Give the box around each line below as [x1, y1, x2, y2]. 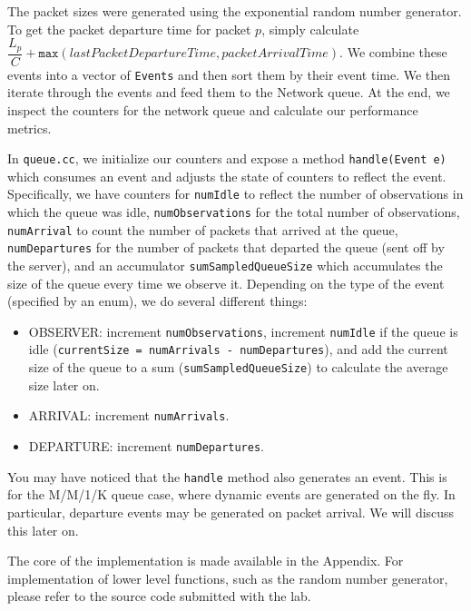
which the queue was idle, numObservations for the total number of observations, [7, 202, 460, 222]
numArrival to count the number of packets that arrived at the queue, [7, 220, 398, 239]
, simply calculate [261, 19, 359, 38]
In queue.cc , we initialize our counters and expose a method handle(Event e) [7, 149, 446, 168]
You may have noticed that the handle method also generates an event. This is [7, 467, 447, 486]
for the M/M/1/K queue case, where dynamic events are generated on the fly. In [7, 485, 456, 504]
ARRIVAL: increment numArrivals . [28, 406, 230, 425]
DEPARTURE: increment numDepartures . [28, 437, 264, 456]
